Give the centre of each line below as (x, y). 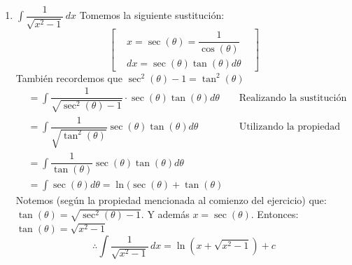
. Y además (165, 213)
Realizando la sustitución (293, 98)
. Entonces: (275, 213)
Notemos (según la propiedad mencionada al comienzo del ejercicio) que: (171, 200)
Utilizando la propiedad (289, 127)
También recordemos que (69, 77)
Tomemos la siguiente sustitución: (152, 15)
